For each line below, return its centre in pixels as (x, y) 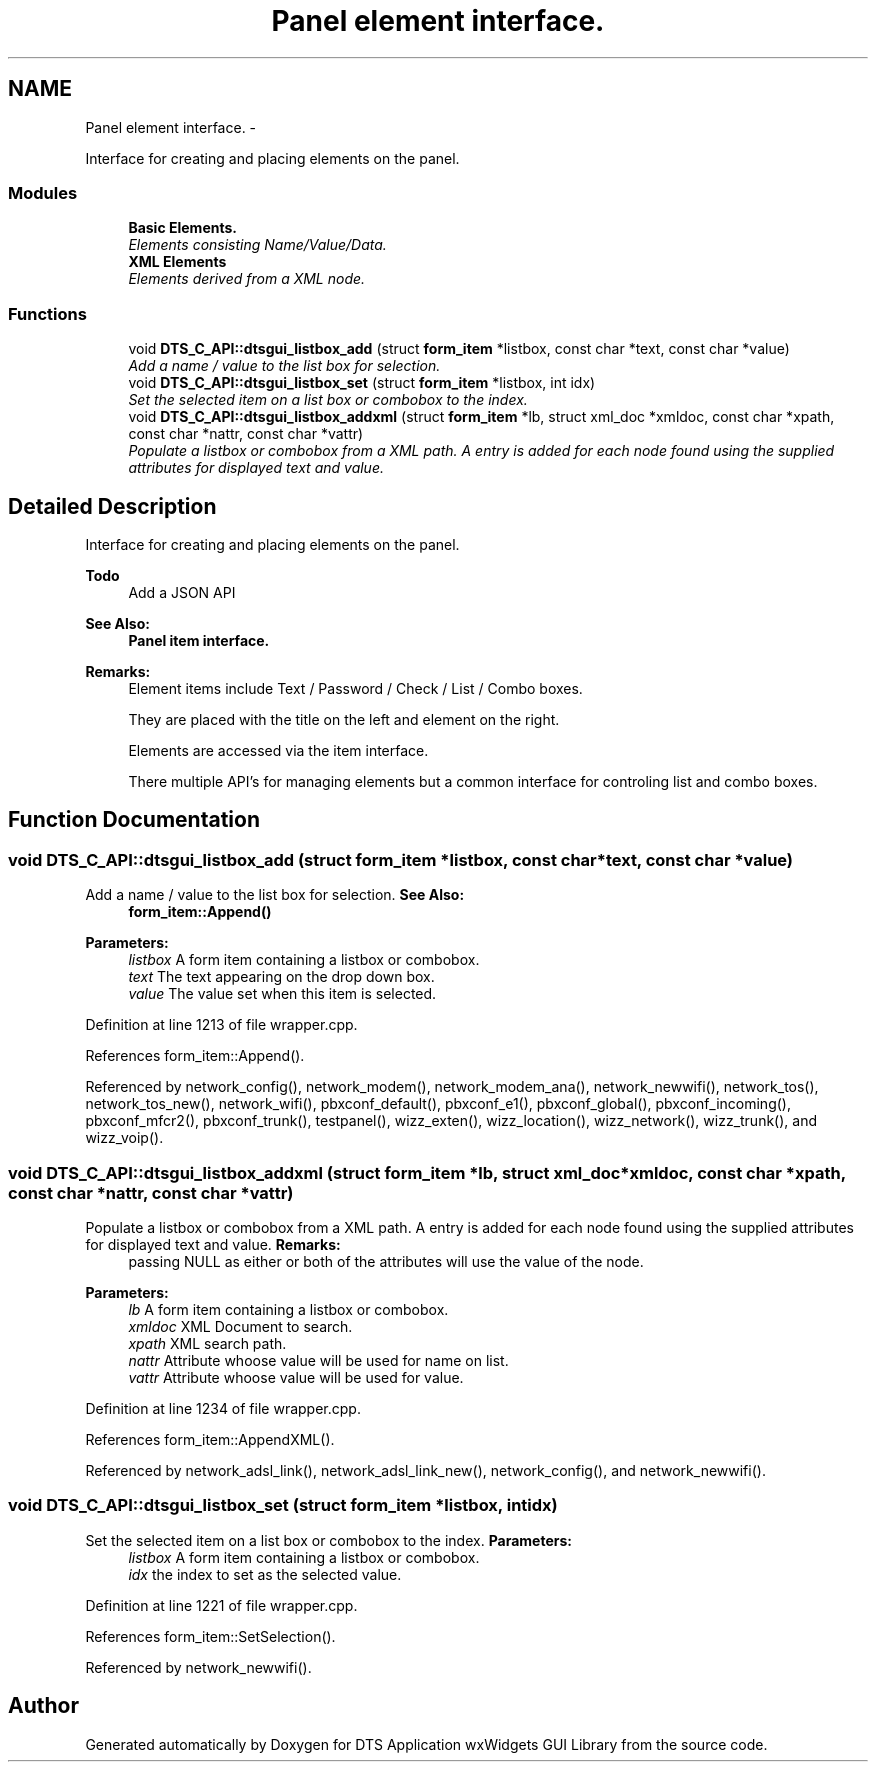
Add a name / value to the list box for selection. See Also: (275, 895)
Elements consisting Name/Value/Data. (257, 245)
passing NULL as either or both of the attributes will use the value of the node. (386, 1261)
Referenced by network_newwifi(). (198, 1667)
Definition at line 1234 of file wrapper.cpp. (223, 1408)
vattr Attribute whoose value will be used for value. (296, 1377)
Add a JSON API (182, 592)
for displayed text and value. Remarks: (213, 1244)
